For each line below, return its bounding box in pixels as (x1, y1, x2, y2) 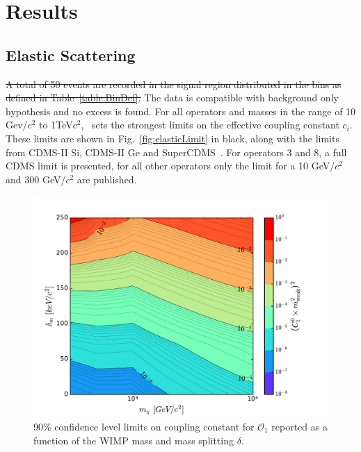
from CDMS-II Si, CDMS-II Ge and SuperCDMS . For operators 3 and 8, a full (6, 144, 347, 159)
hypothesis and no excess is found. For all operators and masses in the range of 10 (6, 103, 356, 118)
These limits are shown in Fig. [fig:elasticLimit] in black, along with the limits (6, 131, 339, 145)
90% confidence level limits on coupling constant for (33, 419, 255, 433)
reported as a (271, 419, 328, 433)
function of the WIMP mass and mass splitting (33, 433, 234, 447)
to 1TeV (39, 117, 73, 132)
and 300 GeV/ (6, 171, 66, 186)
